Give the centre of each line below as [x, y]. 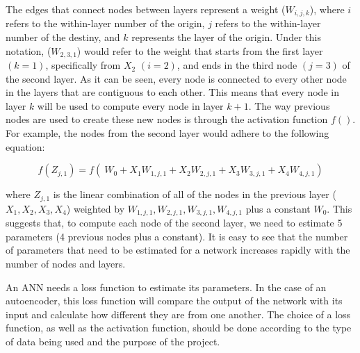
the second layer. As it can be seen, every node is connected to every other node [176, 78]
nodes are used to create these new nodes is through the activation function [167, 119]
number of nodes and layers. [66, 263]
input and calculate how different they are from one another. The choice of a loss [178, 314]
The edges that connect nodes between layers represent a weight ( [146, 9]
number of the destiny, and [63, 37]
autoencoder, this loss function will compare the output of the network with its [174, 301]
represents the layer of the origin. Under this [226, 37]
